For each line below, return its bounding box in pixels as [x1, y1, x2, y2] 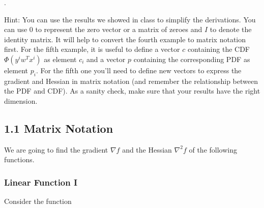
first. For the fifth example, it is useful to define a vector [4, 44, 180, 54]
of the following [189, 144, 237, 155]
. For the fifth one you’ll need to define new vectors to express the [36, 65, 242, 75]
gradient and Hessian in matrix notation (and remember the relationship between [4, 75, 258, 86]
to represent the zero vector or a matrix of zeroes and [35, 24, 202, 35]
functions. [4, 154, 35, 165]
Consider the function [4, 196, 72, 206]
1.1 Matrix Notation [4, 120, 113, 136]
